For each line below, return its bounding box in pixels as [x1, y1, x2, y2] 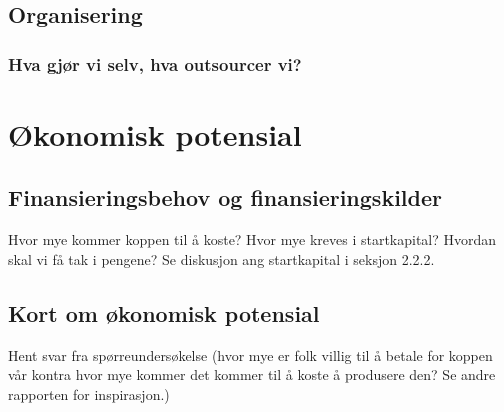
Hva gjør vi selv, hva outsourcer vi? [8, 51, 302, 76]
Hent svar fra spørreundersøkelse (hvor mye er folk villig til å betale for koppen [8, 344, 493, 365]
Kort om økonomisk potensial [8, 297, 320, 328]
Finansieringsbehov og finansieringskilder [8, 182, 442, 213]
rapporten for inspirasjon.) [8, 383, 170, 404]
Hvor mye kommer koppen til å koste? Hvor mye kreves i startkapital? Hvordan [8, 229, 497, 250]
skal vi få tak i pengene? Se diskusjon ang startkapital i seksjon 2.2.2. [8, 248, 435, 269]
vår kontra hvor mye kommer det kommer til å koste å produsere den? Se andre [8, 364, 496, 385]
